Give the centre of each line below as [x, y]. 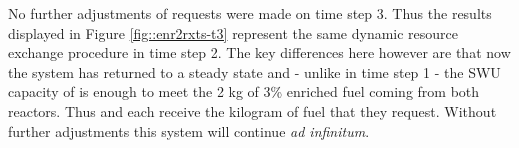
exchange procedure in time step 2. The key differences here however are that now [259, 52]
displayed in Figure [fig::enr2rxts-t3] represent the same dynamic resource [233, 32]
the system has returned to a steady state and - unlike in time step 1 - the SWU [254, 71]
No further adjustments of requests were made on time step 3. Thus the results [250, 13]
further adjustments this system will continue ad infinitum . [189, 130]
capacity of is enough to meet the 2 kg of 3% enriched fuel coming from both [244, 91]
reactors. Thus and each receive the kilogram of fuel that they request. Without [252, 110]
